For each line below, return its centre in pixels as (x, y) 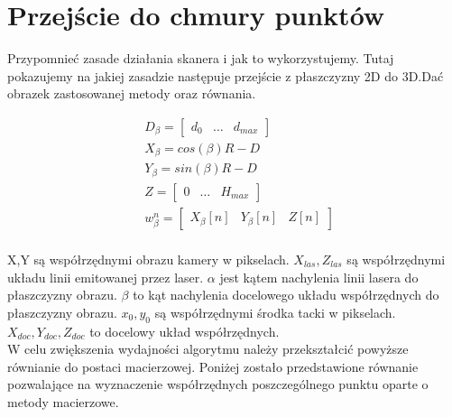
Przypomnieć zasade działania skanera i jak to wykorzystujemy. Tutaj (201, 58)
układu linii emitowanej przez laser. (106, 277)
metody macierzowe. (63, 401)
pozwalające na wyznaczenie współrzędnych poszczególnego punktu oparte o (218, 384)
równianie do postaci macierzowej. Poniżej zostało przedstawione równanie (213, 366)
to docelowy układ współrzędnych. (184, 331)
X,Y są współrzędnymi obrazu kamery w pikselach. (148, 259)
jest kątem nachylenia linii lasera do (319, 277)
